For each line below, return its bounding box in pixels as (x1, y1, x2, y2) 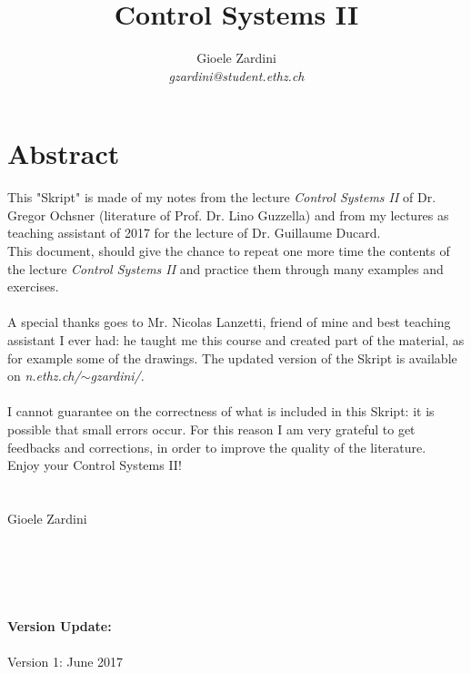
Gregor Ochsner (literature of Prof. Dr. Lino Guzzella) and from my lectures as (7, 205, 449, 224)
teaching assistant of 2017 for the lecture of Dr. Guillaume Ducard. (7, 223, 381, 242)
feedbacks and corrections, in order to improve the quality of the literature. (7, 437, 426, 456)
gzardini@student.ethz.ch (168, 66, 305, 85)
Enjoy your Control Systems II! (7, 455, 182, 475)
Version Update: (7, 616, 112, 635)
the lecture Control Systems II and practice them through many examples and (7, 259, 444, 278)
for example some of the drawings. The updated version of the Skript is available (7, 348, 457, 367)
